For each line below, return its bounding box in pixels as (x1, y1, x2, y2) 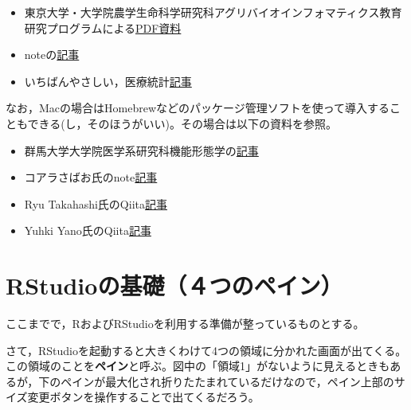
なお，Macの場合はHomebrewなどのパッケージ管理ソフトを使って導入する (6, 100, 390, 116)
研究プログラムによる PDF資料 (24, 19, 182, 36)
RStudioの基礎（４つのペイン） (6, 269, 343, 302)
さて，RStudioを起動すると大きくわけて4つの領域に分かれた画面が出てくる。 (6, 342, 407, 358)
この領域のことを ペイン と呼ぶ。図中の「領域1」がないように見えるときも (6, 357, 390, 374)
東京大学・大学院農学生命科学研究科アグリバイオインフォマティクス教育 (24, 4, 402, 20)
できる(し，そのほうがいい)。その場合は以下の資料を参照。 (27, 115, 338, 131)
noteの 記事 (24, 46, 80, 63)
